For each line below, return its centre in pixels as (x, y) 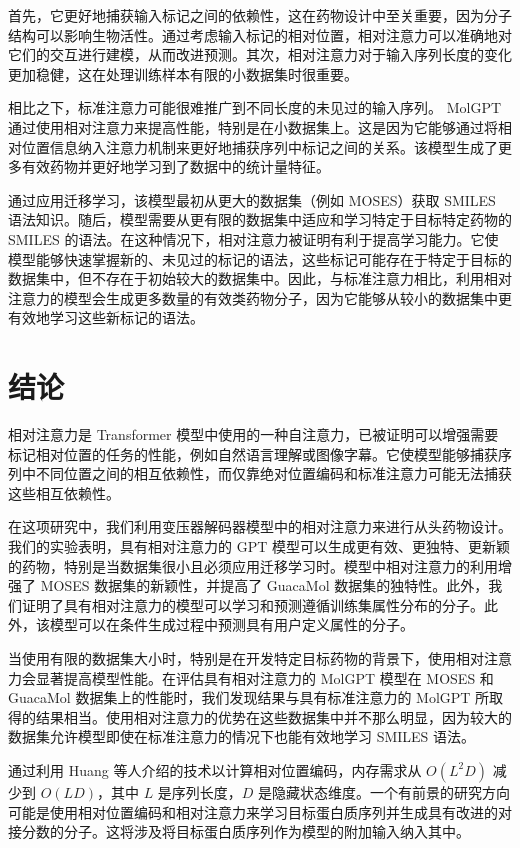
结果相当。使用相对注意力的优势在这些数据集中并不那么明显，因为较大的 (273, 716)
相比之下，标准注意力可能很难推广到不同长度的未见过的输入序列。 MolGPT (255, 107)
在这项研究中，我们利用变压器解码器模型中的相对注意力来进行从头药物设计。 (260, 526)
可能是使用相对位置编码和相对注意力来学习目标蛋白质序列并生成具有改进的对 (260, 811)
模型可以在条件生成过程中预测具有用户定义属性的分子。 (231, 624)
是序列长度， (199, 791)
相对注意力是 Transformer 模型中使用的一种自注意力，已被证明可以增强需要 (253, 434)
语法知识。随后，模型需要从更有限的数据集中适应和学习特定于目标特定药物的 (260, 219)
